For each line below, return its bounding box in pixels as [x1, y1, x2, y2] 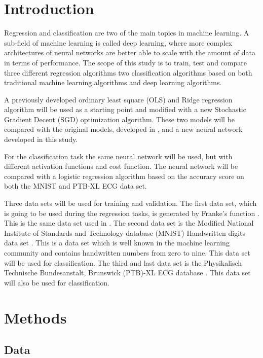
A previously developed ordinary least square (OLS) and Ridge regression [4, 94, 233, 104]
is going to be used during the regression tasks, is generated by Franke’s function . [4, 207, 259, 218]
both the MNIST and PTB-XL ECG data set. [4, 181, 147, 191]
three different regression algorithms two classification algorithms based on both [4, 67, 252, 78]
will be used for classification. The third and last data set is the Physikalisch [4, 257, 242, 268]
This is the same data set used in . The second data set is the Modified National [4, 218, 254, 228]
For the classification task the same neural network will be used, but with [4, 151, 233, 161]
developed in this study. [4, 134, 78, 145]
